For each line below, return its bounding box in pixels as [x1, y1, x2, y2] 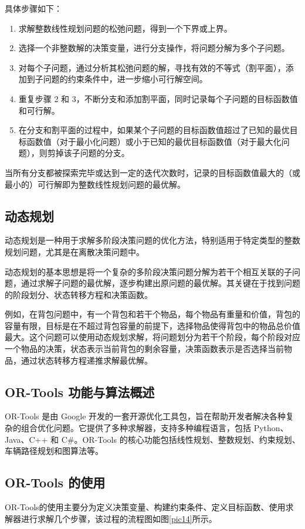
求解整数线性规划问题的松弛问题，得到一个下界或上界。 [18, 22, 232, 34]
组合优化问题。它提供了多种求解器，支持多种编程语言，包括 [21, 422, 251, 434]
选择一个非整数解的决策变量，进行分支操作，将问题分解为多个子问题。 [18, 42, 290, 54]
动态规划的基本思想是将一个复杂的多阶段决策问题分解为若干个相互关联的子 [5, 265, 292, 277]
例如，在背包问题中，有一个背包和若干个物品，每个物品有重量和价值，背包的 [5, 308, 300, 320]
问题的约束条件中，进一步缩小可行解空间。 [43, 73, 208, 85]
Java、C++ [5, 433, 48, 445]
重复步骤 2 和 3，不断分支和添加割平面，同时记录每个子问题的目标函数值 [18, 92, 298, 104]
